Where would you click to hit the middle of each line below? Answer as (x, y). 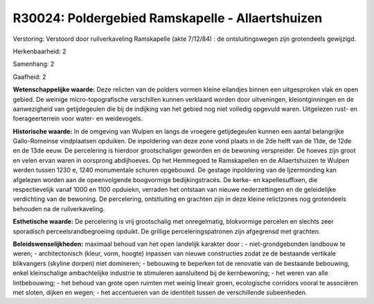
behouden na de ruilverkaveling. (59, 208)
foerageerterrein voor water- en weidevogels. (78, 118)
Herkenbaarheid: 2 (39, 51)
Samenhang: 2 (34, 64)
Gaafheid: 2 (29, 77)
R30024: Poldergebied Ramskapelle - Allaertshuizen (168, 18)
